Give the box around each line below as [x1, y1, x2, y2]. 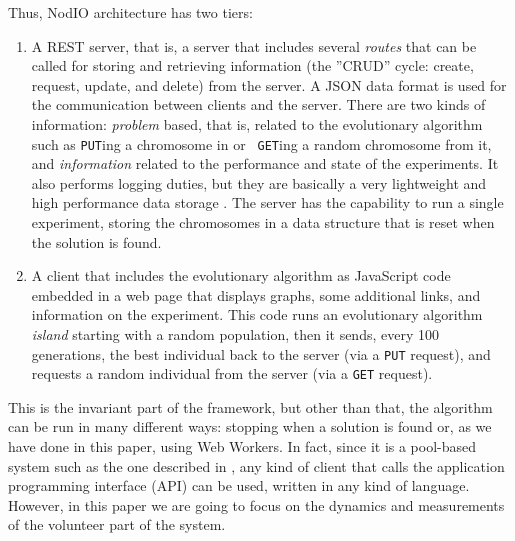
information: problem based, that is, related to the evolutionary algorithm [31, 113, 483, 134]
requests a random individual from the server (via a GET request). [31, 363, 433, 384]
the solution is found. [31, 231, 162, 252]
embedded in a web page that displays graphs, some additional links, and [31, 284, 481, 305]
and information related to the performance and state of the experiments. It [31, 153, 499, 174]
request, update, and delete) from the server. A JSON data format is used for [31, 74, 507, 95]
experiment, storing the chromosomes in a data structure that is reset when [31, 212, 495, 232]
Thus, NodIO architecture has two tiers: [8, 2, 253, 22]
